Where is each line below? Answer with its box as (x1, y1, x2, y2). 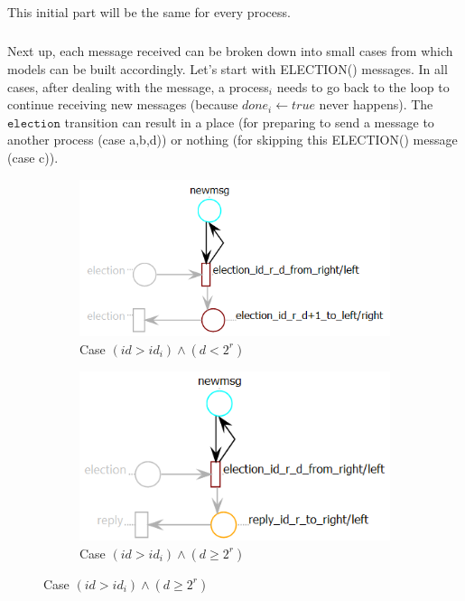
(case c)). (7, 147, 59, 166)
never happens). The (319, 95, 433, 114)
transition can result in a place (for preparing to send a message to (64, 112, 434, 131)
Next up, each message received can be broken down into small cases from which (7, 42, 453, 61)
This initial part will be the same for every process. (7, 3, 291, 22)
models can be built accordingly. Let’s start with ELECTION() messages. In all (7, 59, 448, 78)
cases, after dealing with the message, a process (7, 77, 269, 96)
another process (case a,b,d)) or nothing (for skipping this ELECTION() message (7, 130, 458, 149)
